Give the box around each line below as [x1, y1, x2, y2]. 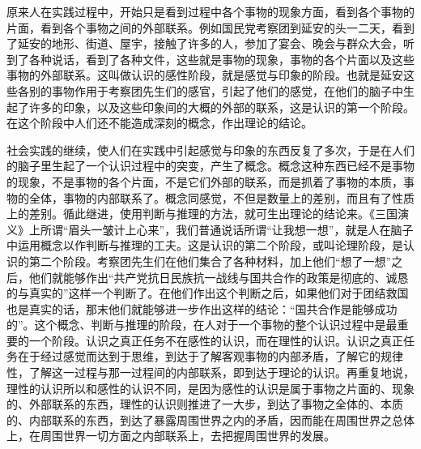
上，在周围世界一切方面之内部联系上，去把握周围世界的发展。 [6, 427, 335, 444]
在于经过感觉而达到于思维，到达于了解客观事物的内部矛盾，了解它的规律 [17, 348, 403, 365]
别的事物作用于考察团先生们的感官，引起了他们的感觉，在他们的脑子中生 [28, 82, 415, 99]
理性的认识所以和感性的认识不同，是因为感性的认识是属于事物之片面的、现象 [6, 379, 415, 396]
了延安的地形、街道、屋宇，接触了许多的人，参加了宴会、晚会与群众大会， [6, 35, 403, 52]
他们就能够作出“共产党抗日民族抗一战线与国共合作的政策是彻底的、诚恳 [28, 268, 409, 285]
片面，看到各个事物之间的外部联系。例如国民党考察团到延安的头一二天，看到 [6, 19, 415, 36]
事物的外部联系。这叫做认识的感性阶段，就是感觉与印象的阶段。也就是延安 [6, 66, 403, 83]
